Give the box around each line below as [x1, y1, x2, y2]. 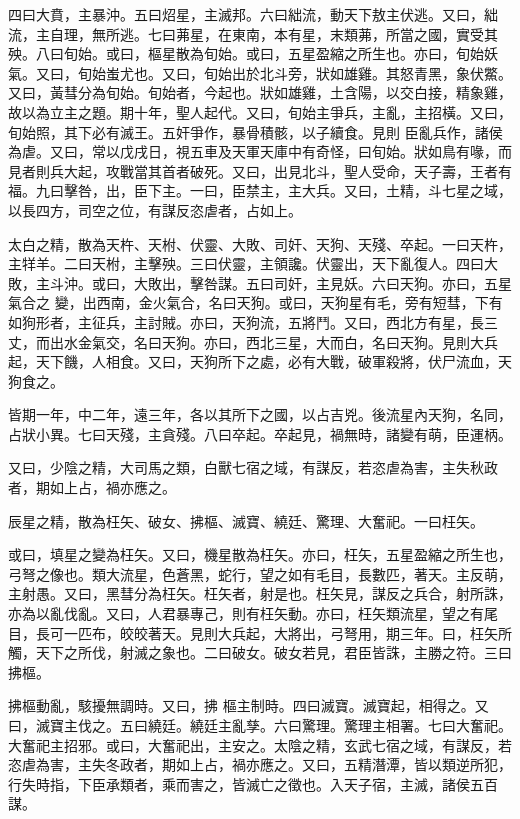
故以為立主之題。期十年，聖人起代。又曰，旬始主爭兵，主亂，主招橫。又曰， [8, 101, 512, 122]
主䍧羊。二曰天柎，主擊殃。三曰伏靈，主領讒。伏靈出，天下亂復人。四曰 [8, 253, 484, 274]
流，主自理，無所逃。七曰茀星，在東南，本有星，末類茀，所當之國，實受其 [8, 23, 498, 44]
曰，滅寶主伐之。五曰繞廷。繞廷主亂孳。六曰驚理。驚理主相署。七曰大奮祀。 [8, 715, 512, 735]
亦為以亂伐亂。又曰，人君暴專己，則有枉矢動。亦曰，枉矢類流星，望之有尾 [8, 603, 498, 624]
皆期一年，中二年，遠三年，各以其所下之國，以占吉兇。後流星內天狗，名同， [8, 404, 512, 425]
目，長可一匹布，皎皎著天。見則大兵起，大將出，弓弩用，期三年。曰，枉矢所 [8, 622, 512, 643]
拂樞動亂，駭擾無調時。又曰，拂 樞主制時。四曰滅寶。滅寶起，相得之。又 [8, 695, 489, 716]
